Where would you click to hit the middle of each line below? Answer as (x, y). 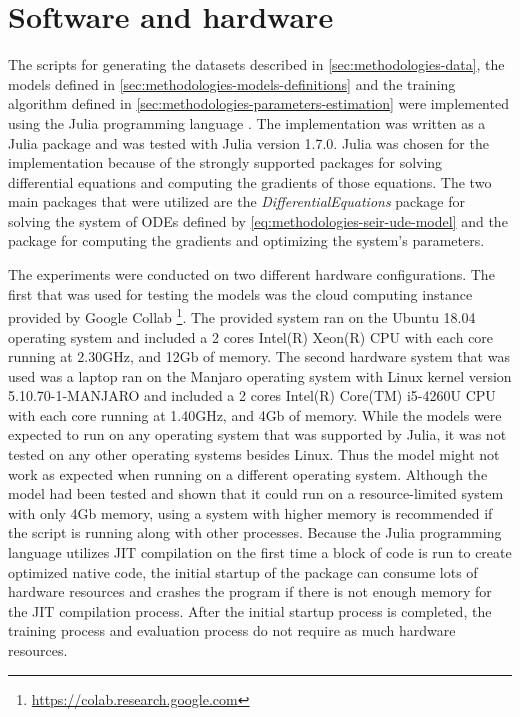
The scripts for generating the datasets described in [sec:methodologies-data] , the (256, 64)
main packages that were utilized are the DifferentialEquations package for (236, 201)
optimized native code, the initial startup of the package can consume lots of (243, 571)
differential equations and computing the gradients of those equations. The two (250, 181)
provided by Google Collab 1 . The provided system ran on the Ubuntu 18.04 (242, 315)
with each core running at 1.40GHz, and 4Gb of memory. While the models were (255, 414)
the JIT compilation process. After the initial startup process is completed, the (250, 610)
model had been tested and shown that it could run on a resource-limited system (256, 493)
